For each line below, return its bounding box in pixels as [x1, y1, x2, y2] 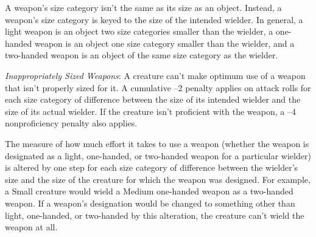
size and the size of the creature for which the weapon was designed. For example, [5, 173, 311, 185]
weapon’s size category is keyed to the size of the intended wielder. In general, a [5, 13, 303, 26]
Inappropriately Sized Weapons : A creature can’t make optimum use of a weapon [5, 69, 306, 81]
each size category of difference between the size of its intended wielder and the [5, 93, 301, 106]
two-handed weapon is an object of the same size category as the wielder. [5, 49, 278, 61]
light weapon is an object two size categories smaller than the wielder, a [5, 25, 273, 38]
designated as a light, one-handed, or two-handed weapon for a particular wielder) [5, 149, 311, 162]
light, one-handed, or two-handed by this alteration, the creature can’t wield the [5, 208, 304, 221]
